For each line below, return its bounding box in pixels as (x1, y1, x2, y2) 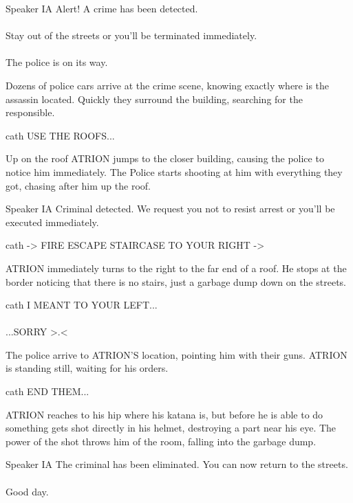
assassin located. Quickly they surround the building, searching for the (6, 91, 303, 106)
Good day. (6, 484, 49, 498)
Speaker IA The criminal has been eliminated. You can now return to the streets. (6, 457, 348, 471)
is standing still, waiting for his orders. (6, 361, 169, 375)
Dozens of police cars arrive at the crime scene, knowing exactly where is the (6, 78, 330, 92)
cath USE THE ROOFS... (6, 128, 115, 142)
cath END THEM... (6, 384, 89, 399)
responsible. (6, 105, 55, 120)
